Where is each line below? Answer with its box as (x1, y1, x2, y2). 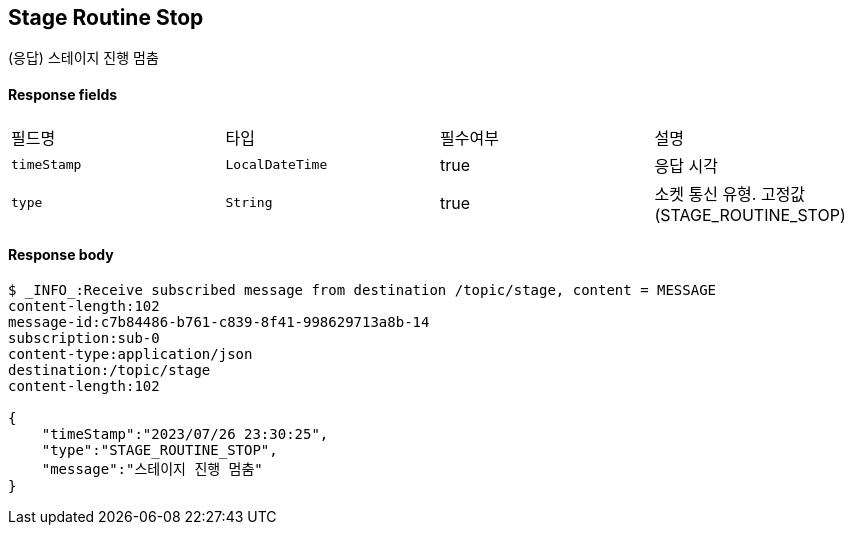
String (225, 195, 273, 211)
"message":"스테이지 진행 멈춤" (41, 460, 263, 477)
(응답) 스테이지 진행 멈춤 (8, 49, 159, 67)
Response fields (8, 86, 118, 104)
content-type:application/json (8, 345, 253, 362)
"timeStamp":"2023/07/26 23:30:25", (41, 425, 329, 442)
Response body (8, 246, 114, 264)
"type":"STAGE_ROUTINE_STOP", (41, 441, 278, 458)
